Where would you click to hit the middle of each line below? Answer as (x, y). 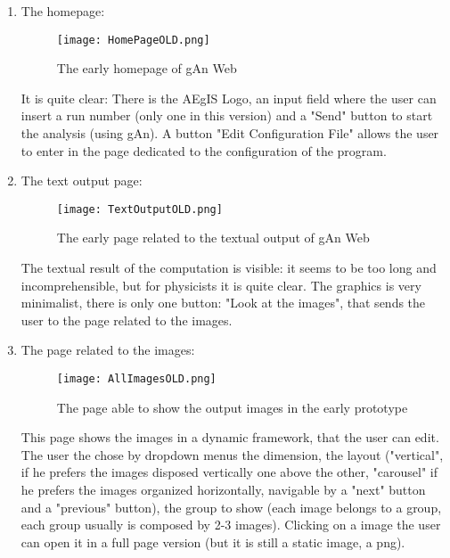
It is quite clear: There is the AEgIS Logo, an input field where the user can (229, 98)
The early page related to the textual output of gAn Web (213, 238)
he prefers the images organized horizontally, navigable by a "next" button (223, 490)
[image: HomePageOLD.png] (133, 40)
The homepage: (63, 11)
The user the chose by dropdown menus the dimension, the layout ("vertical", (232, 454)
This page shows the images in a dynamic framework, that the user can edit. (230, 437)
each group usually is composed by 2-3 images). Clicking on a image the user (231, 525)
